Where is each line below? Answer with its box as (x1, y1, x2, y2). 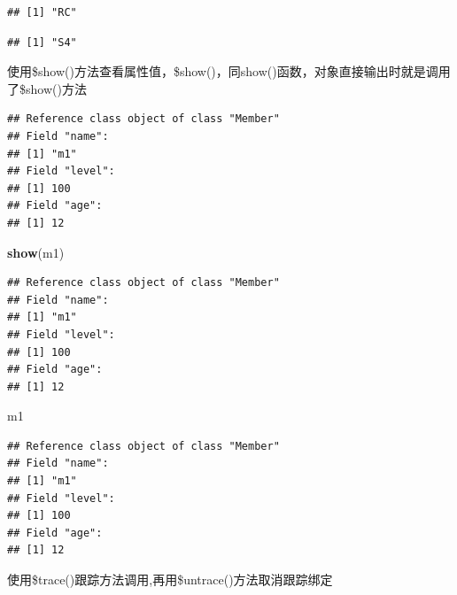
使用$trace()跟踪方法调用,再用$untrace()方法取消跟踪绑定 (7, 570, 333, 589)
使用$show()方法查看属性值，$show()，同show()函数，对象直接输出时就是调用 (7, 62, 451, 81)
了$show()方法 (7, 79, 87, 97)
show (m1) (7, 243, 65, 261)
